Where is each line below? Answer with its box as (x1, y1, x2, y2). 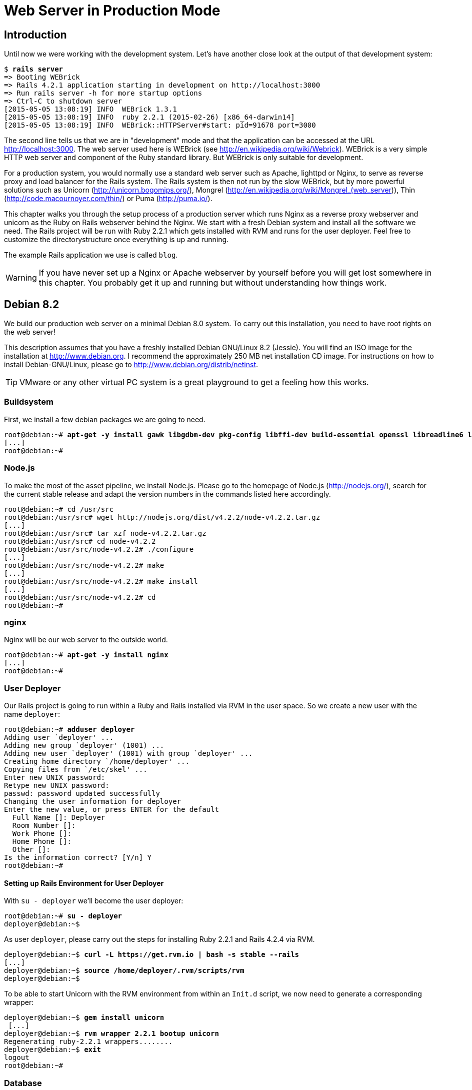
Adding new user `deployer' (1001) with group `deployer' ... (4, 749, 253, 758)
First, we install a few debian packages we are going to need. (4, 415, 205, 424)
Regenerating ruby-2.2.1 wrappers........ (4, 1037, 173, 1046)
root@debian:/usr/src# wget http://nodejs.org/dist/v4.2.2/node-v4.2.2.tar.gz (4, 513, 320, 521)
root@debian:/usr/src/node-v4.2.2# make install (4, 577, 198, 585)
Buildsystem (4, 397, 53, 407)
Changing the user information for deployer (4, 797, 181, 806)
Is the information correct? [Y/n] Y (4, 853, 152, 862)
